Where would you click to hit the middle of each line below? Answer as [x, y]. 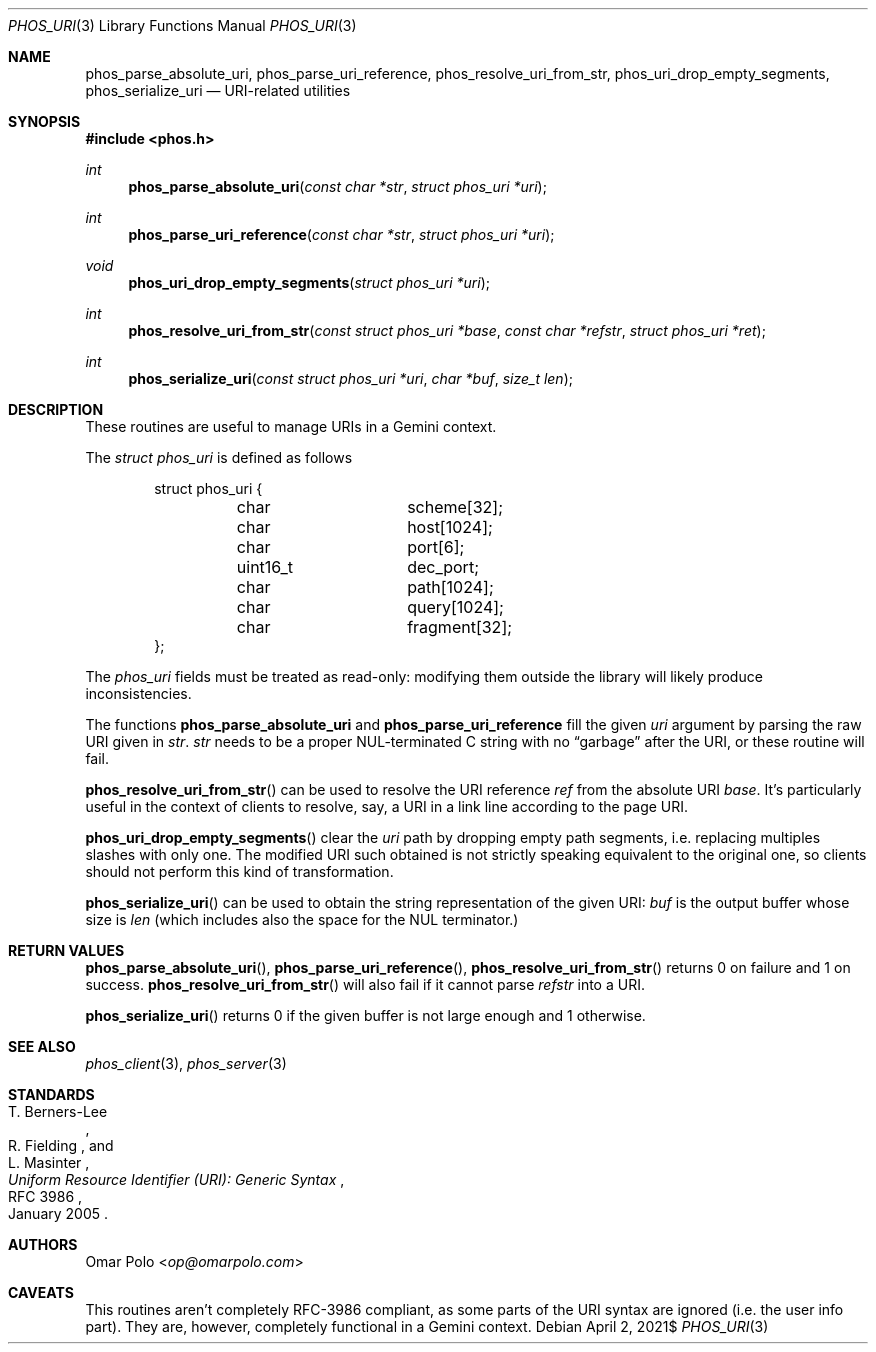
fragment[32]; [460, 627]
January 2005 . [58, 1213]
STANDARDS [51, 1094]
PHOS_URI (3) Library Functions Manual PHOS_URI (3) [182, 25]
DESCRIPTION [56, 409]
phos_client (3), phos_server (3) [186, 1063]
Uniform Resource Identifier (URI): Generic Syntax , [176, 1179]
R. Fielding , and [61, 1145]
